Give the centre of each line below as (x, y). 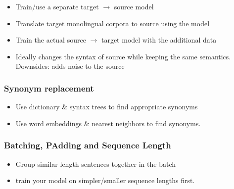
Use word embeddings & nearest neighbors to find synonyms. (108, 123)
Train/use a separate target (57, 6)
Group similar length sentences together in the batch (96, 164)
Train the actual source (51, 40)
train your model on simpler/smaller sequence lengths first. (105, 180)
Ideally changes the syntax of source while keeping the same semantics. (123, 56)
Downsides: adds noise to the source (70, 66)
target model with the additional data (159, 40)
